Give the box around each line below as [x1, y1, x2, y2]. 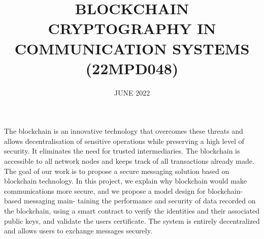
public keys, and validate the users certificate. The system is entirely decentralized [4, 215, 260, 226]
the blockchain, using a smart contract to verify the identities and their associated [4, 205, 259, 216]
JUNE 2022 [114, 87, 150, 98]
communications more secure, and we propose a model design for [4, 185, 206, 196]
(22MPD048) [85, 57, 179, 78]
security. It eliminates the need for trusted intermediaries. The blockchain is [4, 145, 240, 156]
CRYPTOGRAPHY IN [48, 18, 216, 39]
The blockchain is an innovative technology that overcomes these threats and [4, 126, 243, 136]
